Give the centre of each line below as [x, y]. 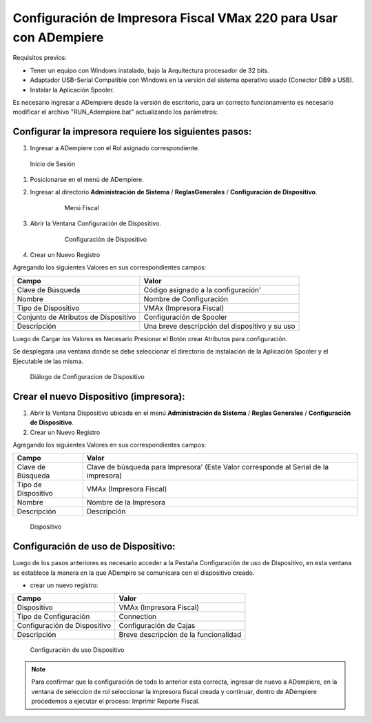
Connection [137, 617]
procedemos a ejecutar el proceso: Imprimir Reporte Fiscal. [115, 701]
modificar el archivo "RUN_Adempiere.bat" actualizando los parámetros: [115, 112]
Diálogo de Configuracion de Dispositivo [87, 376]
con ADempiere [58, 37]
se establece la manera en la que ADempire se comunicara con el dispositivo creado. [134, 573]
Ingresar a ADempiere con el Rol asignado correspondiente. [115, 148]
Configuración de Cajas [157, 626]
